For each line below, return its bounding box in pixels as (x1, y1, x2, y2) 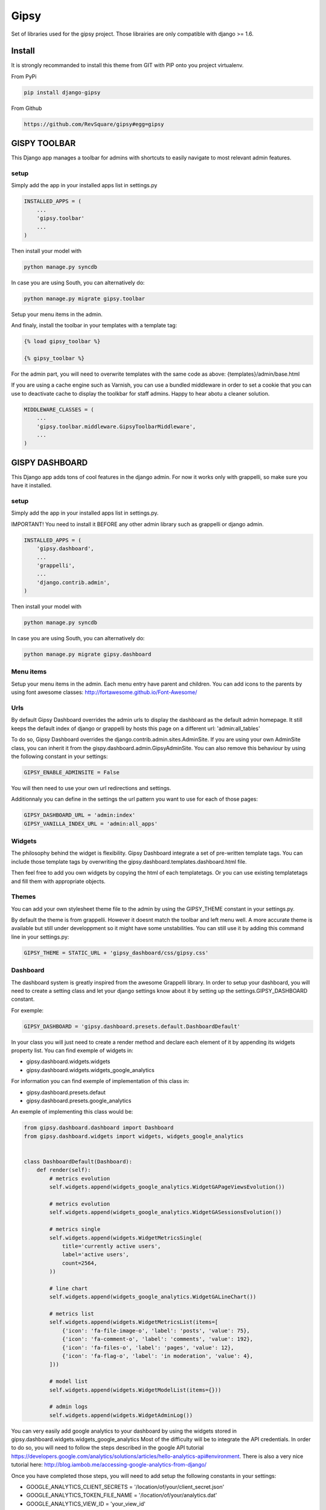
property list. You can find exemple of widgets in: (11, 1047, 134, 1054)
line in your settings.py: (11, 933, 69, 940)
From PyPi (11, 72, 37, 80)
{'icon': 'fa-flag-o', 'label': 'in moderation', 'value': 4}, (62, 1352, 254, 1359)
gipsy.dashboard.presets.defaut (26, 1088, 106, 1096)
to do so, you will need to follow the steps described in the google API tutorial (11, 1444, 204, 1451)
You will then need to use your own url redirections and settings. (11, 784, 171, 791)
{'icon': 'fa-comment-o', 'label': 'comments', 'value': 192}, (62, 1335, 254, 1343)
